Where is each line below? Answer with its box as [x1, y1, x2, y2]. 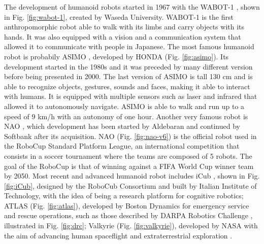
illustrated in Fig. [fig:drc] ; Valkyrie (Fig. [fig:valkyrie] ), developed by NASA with [4, 220, 258, 231]
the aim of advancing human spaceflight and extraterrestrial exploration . [4, 230, 233, 240]
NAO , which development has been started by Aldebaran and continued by [4, 121, 240, 131]
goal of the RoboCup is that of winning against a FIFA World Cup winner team [4, 160, 254, 171]
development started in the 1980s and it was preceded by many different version [4, 61, 253, 72]
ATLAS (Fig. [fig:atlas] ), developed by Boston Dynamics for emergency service [4, 200, 249, 211]
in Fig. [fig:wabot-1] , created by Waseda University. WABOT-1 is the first [4, 11, 234, 22]
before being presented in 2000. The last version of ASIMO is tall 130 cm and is [4, 71, 253, 82]
